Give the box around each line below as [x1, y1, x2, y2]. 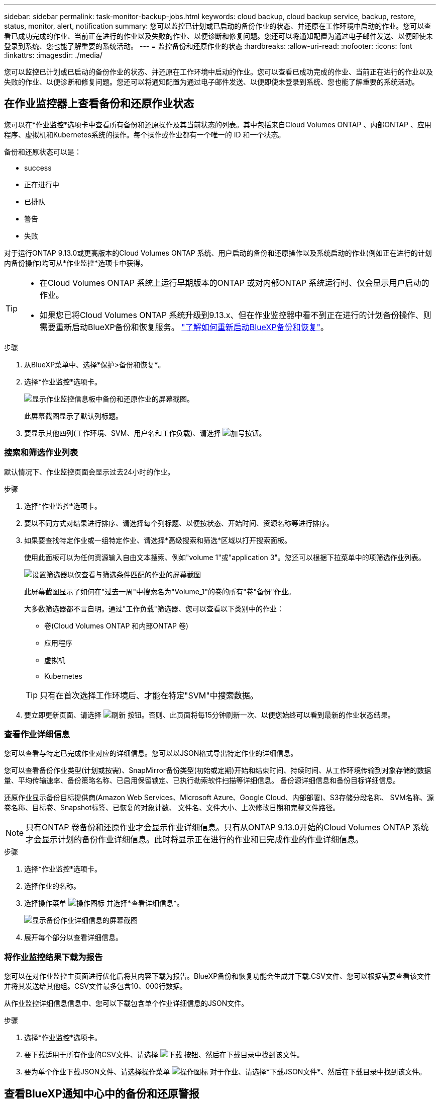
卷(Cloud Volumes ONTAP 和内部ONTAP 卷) [44, 621, 189, 630]
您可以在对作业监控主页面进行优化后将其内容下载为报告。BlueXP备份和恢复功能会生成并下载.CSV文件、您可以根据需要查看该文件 [4, 972, 431, 981]
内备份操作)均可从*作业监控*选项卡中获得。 [4, 258, 148, 267]
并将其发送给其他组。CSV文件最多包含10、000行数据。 [4, 982, 187, 991]
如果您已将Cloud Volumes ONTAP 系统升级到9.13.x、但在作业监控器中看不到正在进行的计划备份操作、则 [40, 309, 431, 320]
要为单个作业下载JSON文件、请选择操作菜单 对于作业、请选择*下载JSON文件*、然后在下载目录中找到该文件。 [24, 1067, 426, 1076]
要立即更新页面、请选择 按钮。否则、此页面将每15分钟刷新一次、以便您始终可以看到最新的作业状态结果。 [24, 710, 395, 719]
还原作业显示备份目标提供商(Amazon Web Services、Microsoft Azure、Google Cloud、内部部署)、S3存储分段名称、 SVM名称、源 [4, 793, 434, 802]
